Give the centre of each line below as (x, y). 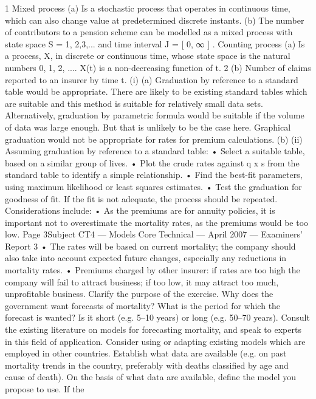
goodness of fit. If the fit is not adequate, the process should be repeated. (141, 198)
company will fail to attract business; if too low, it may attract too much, (142, 281)
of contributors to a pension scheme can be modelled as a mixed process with (149, 32)
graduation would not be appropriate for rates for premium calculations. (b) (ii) (154, 139)
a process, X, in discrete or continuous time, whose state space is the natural (148, 56)
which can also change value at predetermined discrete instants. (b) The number (155, 20)
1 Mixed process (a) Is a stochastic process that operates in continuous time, (148, 8)
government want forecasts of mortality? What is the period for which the (143, 305)
